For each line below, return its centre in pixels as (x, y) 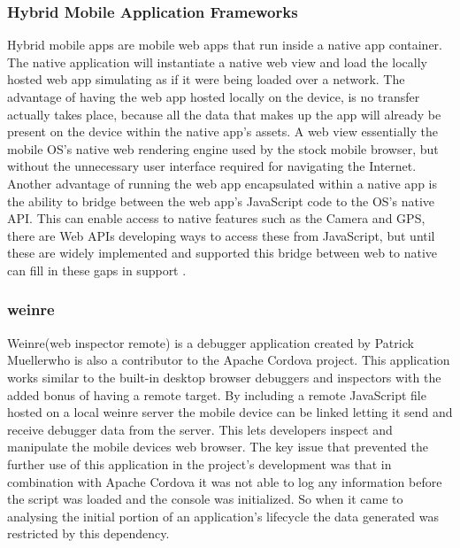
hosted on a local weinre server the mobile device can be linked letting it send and (230, 412)
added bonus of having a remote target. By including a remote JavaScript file (217, 394)
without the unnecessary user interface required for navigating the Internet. (212, 166)
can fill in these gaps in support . (97, 270)
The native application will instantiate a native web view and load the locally (217, 62)
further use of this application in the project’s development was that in (199, 463)
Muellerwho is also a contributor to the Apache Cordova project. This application (229, 360)
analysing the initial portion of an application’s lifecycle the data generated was (223, 516)
